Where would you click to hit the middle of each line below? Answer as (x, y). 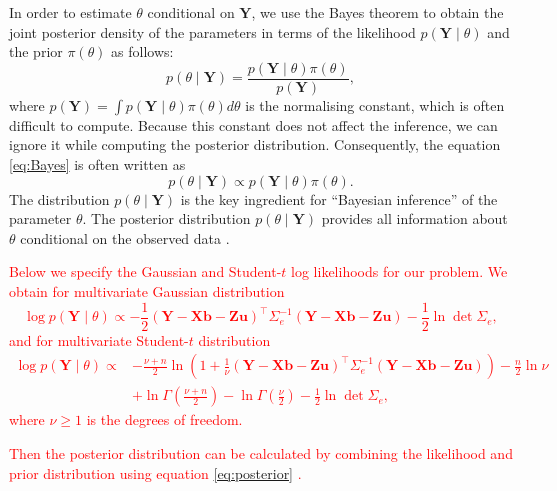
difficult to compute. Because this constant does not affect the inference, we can (253, 124)
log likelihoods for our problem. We (399, 271)
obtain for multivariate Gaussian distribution (147, 291)
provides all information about (414, 218)
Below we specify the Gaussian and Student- (145, 271)
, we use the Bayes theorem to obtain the (377, 12)
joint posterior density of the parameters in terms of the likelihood (212, 31)
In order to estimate (70, 12)
